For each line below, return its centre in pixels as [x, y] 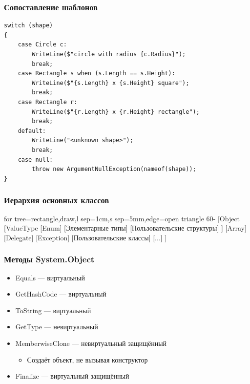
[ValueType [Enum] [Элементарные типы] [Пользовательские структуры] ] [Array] [125, 228]
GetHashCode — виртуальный [61, 294]
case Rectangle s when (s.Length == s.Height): [96, 74]
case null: [35, 160]
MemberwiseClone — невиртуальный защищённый [91, 343]
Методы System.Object [49, 259]
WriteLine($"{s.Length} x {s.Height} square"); [111, 83]
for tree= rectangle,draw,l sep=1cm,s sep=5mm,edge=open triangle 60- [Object [122, 218]
